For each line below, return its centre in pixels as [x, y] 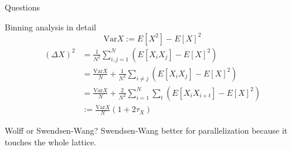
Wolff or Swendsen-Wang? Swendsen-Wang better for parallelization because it [146, 130]
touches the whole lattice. [51, 142]
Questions [23, 7]
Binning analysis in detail [50, 27]
